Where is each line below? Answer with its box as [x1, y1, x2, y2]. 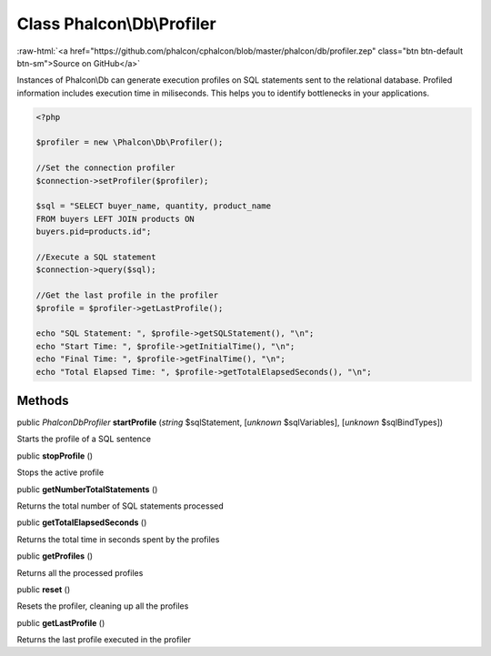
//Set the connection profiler [35, 163, 176, 173]
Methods [16, 392, 69, 409]
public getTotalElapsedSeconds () [16, 517, 147, 528]
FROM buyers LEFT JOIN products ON [35, 214, 195, 224]
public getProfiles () [16, 550, 94, 561]
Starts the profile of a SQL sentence [16, 433, 152, 445]
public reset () [16, 583, 71, 595]
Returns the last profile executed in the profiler [16, 634, 191, 645]
